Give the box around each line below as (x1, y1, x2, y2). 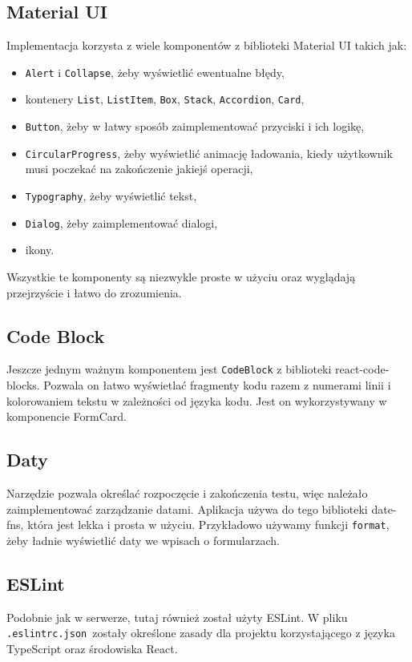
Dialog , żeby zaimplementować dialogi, (25, 214, 218, 231)
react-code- (335, 361, 390, 377)
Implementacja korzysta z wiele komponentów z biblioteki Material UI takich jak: (6, 37, 407, 54)
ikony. (25, 241, 55, 258)
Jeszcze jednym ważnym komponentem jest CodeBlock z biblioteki (6, 361, 332, 377)
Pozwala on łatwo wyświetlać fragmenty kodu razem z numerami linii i (43, 376, 391, 393)
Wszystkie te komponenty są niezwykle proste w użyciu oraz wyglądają (6, 268, 356, 285)
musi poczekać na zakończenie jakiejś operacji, (25, 160, 253, 177)
